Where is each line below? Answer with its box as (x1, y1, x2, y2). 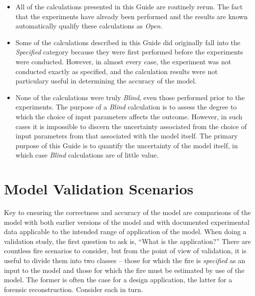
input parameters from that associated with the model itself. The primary (15, 131, 238, 141)
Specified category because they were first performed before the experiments (15, 47, 243, 57)
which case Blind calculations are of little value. (15, 150, 159, 160)
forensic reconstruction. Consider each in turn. (4, 284, 143, 294)
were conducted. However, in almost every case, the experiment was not (15, 56, 231, 66)
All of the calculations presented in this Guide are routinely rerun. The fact (15, 1, 243, 11)
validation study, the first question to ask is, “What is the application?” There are (4, 236, 251, 246)
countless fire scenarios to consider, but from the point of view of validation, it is (4, 245, 247, 256)
